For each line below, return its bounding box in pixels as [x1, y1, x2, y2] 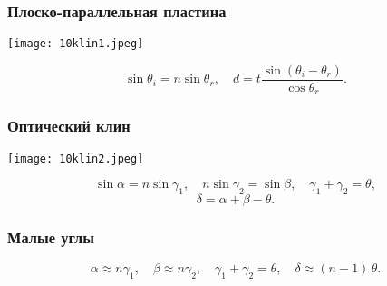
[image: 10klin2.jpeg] [7, 152, 144, 165]
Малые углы [7, 225, 94, 248]
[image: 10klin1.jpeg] [7, 37, 144, 51]
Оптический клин [7, 114, 131, 137]
